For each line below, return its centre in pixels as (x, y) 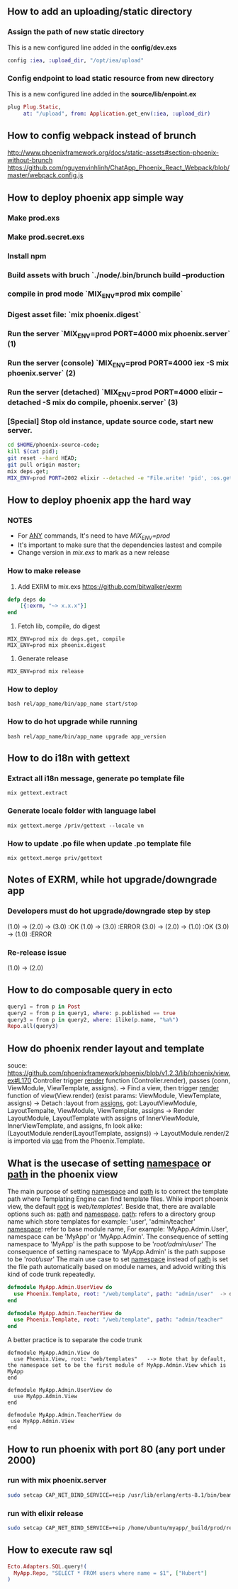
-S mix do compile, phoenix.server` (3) (110, 402)
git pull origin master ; (44, 465)
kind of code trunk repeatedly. (51, 1274)
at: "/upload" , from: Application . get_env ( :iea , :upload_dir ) (117, 113)
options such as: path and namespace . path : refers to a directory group (112, 1214)
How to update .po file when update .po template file (99, 843)
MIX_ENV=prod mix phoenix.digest (57, 646)
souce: (17, 1065)
